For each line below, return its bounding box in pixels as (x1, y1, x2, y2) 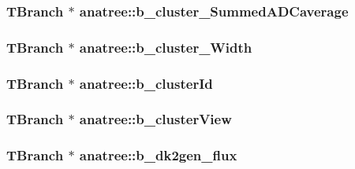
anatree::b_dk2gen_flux (79, 145, 237, 165)
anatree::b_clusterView (79, 109, 232, 129)
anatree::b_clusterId (79, 73, 213, 93)
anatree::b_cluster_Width (79, 37, 252, 57)
